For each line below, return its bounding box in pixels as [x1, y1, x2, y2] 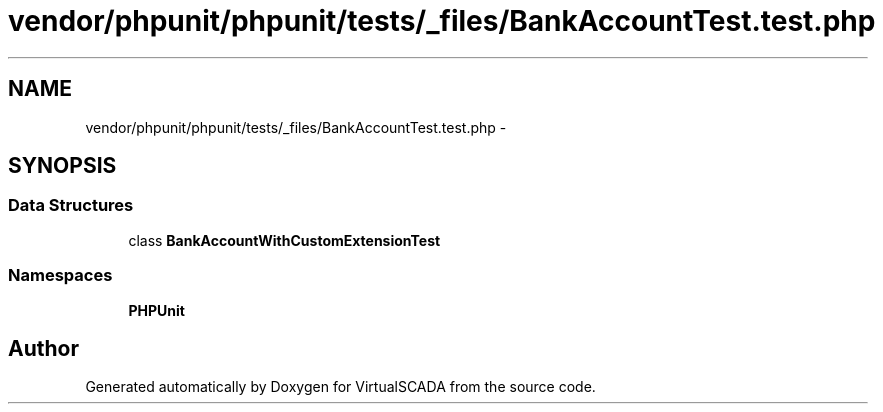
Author [8, 335, 79, 361]
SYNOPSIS [8, 153, 117, 179]
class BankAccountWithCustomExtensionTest [128, 231, 441, 249]
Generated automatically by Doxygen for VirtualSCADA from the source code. [85, 378, 596, 396]
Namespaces [8, 265, 113, 286]
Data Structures [8, 195, 134, 216]
